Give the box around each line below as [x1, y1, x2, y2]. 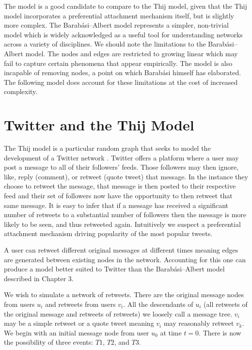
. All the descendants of [123, 299, 193, 309]
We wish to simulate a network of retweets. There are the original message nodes [4, 289, 244, 300]
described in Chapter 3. [4, 273, 74, 283]
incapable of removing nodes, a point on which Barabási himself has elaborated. [4, 67, 241, 78]
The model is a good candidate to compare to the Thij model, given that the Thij [4, 1, 247, 11]
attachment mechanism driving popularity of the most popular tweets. [4, 228, 213, 239]
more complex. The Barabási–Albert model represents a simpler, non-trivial [4, 20, 229, 30]
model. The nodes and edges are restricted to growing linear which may [25, 48, 238, 58]
